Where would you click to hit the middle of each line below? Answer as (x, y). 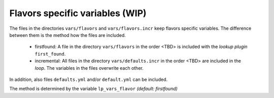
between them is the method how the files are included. (68, 35)
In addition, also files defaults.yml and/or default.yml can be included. (89, 79)
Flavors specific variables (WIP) (78, 13)
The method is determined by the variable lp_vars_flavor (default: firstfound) (93, 89)
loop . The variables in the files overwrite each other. (89, 68)
